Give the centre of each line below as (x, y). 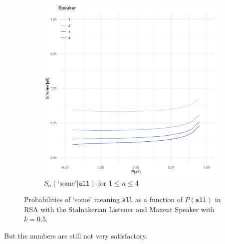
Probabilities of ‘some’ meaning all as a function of (103, 199)
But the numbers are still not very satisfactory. (76, 236)
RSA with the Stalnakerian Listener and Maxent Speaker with (119, 209)
